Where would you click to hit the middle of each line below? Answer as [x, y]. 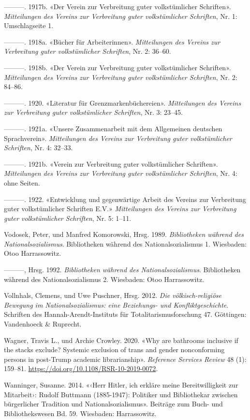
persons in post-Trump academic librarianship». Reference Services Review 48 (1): [125, 359]
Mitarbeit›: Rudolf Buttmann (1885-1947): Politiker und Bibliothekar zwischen [121, 394]
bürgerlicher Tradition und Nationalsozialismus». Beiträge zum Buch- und [113, 404]
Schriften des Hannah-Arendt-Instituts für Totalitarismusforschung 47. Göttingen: [125, 314]
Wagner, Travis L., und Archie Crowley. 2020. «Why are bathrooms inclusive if [121, 340]
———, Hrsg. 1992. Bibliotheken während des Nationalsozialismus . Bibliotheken [122, 270]
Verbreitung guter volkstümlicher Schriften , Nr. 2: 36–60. [88, 51]
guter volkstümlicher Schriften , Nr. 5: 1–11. [68, 218]
